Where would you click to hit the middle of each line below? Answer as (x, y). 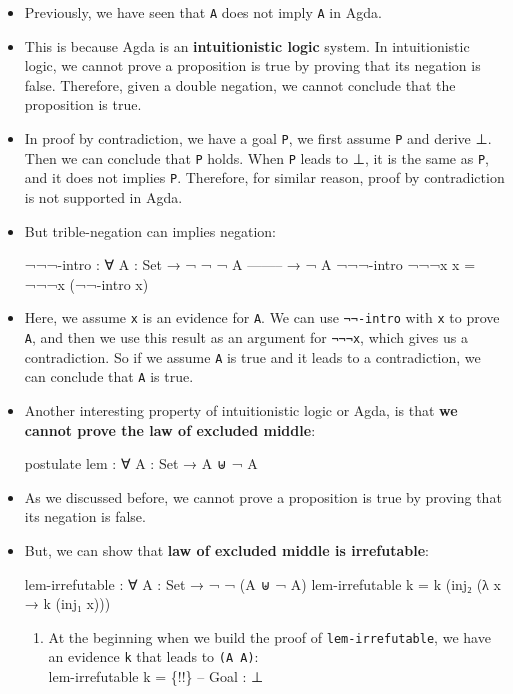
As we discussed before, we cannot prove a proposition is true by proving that (263, 496)
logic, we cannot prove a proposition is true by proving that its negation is (252, 65)
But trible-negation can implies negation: (150, 230)
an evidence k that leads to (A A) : (153, 656)
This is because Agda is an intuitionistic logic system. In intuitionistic (247, 45)
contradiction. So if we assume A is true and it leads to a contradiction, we (252, 356)
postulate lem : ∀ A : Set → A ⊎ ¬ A (141, 463)
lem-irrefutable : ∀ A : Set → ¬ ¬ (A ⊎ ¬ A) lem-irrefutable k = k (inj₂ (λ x (262, 583)
